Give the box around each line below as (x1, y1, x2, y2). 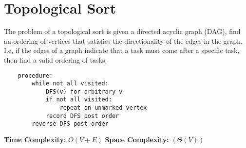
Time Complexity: (4, 134, 66, 145)
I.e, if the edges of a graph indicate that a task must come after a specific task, (4, 45, 240, 55)
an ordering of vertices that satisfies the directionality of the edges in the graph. (4, 35, 243, 46)
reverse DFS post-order (32, 120, 109, 128)
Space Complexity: (105, 134, 169, 145)
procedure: (18, 72, 53, 79)
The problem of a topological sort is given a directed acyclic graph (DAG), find (4, 26, 241, 36)
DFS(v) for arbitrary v (45, 88, 123, 95)
